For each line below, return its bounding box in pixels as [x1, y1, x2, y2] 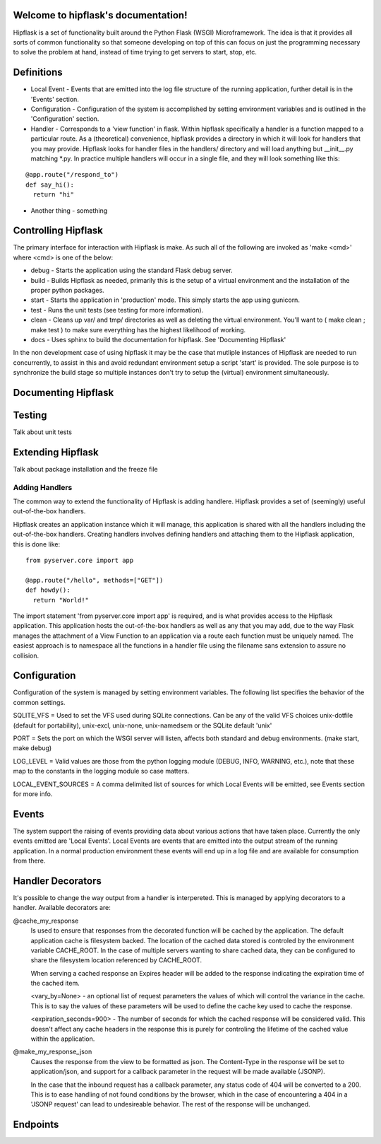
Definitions [13, 66, 63, 78]
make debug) [13, 744, 52, 752]
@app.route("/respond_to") [25, 170, 119, 179]
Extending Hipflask [13, 446, 99, 458]
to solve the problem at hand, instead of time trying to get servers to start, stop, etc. [13, 48, 258, 57]
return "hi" [32, 191, 74, 199]
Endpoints [13, 1119, 59, 1131]
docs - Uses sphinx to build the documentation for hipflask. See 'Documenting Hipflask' [30, 335, 286, 344]
